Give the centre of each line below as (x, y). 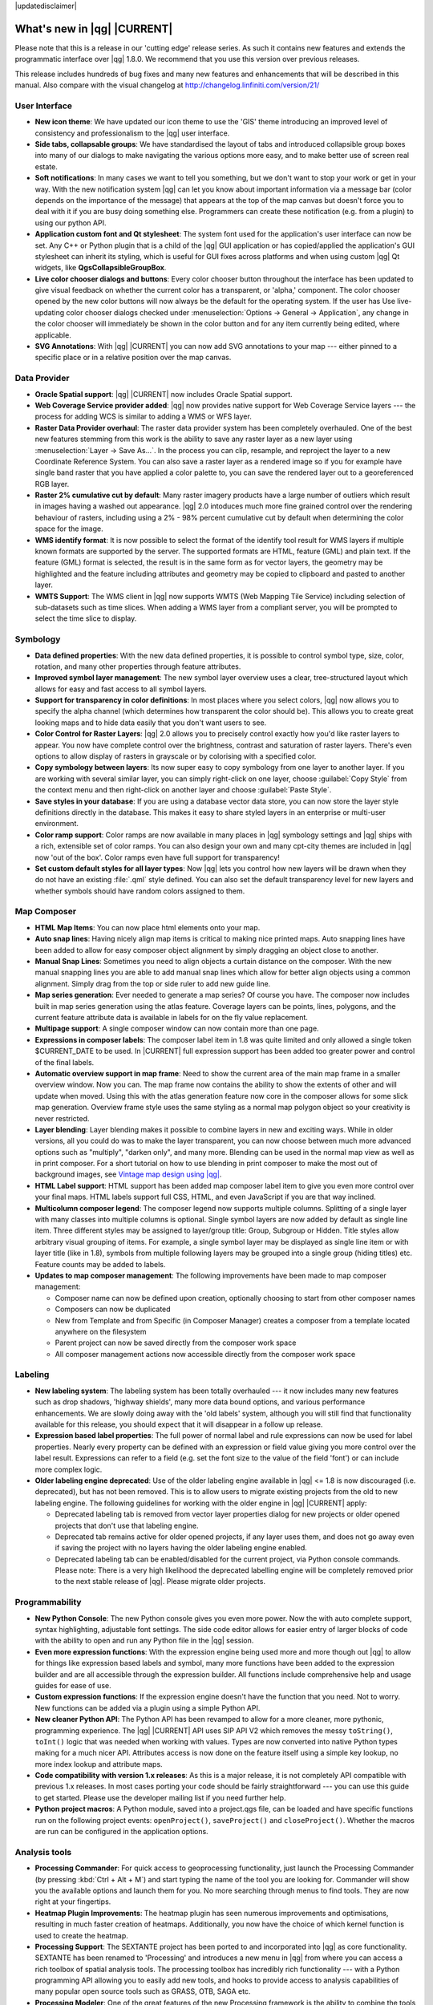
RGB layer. (52, 484)
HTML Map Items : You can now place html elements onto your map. (148, 927)
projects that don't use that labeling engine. (127, 1525)
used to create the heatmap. (81, 1935)
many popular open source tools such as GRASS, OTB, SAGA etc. (143, 1991)
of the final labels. (65, 1062)
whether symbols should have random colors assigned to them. (140, 891)
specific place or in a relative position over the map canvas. (133, 358)
